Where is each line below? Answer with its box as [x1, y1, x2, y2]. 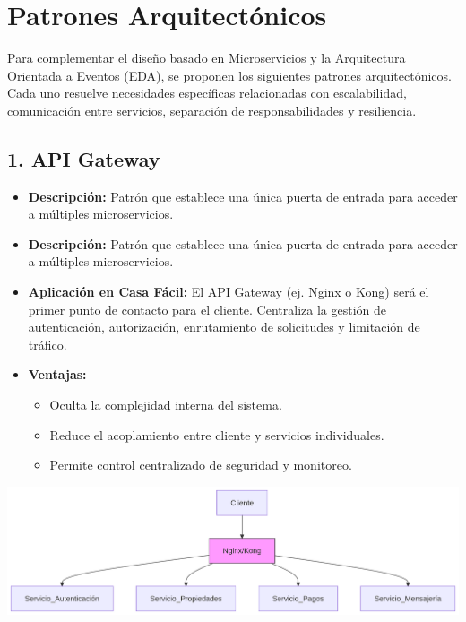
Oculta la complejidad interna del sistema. [49, 395, 282, 414]
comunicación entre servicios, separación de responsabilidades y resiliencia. [7, 100, 417, 119]
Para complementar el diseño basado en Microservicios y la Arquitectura [7, 48, 406, 67]
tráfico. [28, 334, 67, 353]
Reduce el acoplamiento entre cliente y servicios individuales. [49, 425, 384, 444]
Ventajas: [28, 365, 87, 384]
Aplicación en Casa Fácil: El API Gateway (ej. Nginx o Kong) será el [28, 282, 429, 301]
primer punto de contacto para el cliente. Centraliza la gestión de [28, 299, 387, 318]
